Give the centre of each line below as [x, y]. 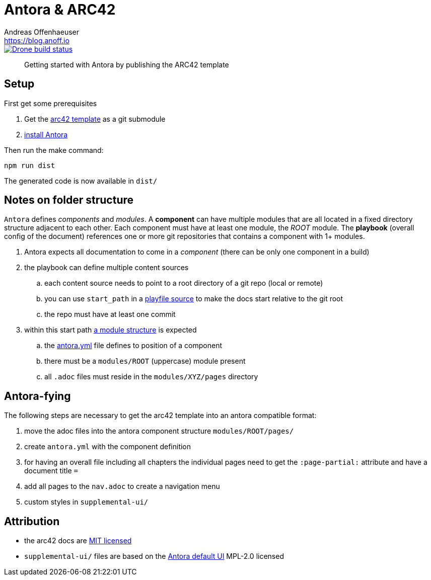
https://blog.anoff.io [37, 40]
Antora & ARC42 [60, 10]
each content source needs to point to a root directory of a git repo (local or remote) [184, 283]
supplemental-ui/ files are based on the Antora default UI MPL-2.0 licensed [154, 556]
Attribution [32, 521]
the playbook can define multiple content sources [106, 268]
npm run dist [30, 165]
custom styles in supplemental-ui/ [86, 502]
